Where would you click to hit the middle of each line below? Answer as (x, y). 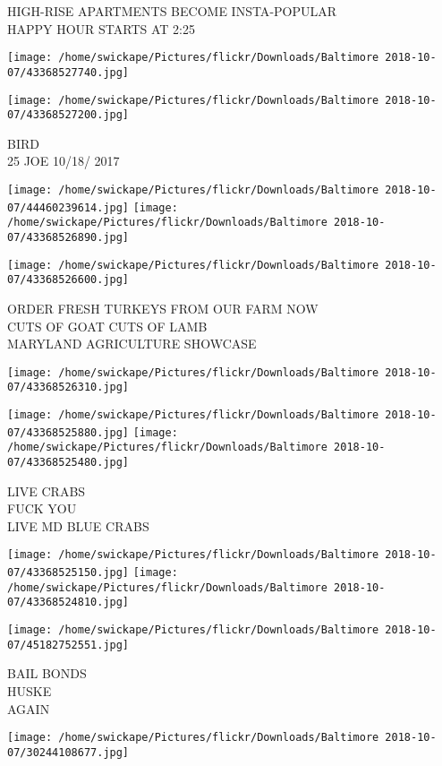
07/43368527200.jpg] (68, 115)
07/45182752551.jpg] (68, 645)
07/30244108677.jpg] (68, 752)
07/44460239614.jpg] (68, 207)
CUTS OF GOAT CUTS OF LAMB (107, 326)
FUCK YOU (42, 508)
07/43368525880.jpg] (68, 432)
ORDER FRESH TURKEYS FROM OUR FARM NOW (163, 308)
